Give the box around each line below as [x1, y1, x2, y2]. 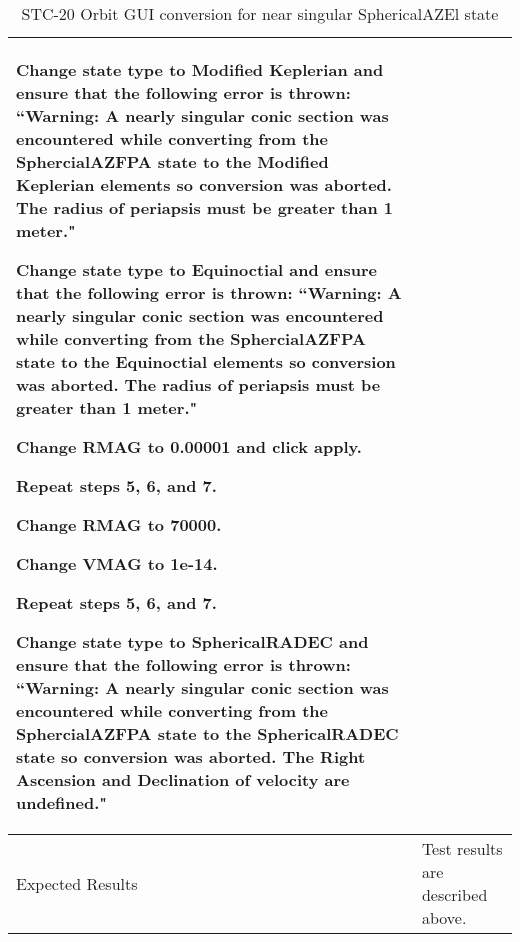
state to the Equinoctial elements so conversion [16, 350, 396, 373]
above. [421, 906, 467, 929]
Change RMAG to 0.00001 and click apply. [16, 435, 362, 458]
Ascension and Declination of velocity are [16, 768, 350, 791]
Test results [421, 837, 503, 860]
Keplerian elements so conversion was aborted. [16, 173, 392, 196]
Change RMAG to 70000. [16, 513, 222, 536]
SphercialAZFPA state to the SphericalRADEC [16, 722, 399, 745]
